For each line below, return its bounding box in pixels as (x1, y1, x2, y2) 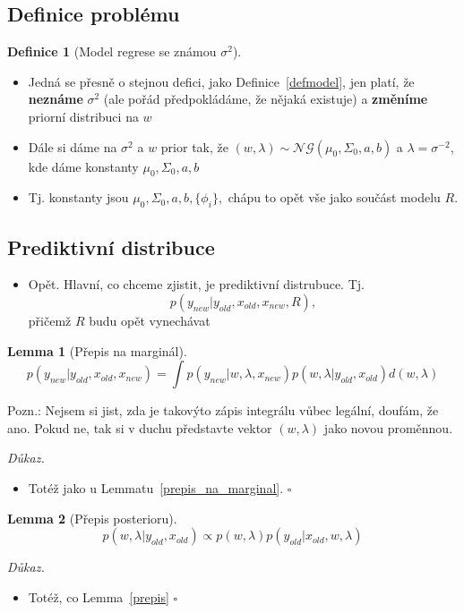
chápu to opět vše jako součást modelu (228, 188, 441, 207)
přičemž (28, 311, 72, 329)
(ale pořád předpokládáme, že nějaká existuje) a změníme (103, 89, 428, 108)
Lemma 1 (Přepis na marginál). (7, 341, 187, 360)
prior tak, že (160, 137, 228, 156)
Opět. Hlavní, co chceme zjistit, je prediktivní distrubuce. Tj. (28, 275, 365, 294)
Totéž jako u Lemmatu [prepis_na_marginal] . (28, 478, 284, 497)
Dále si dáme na (28, 137, 117, 156)
